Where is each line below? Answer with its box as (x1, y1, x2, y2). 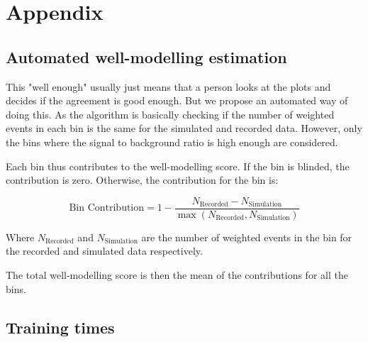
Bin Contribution (69, 203, 145, 214)
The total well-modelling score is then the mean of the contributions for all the (6, 267, 348, 282)
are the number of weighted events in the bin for (141, 229, 352, 244)
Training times (6, 316, 115, 338)
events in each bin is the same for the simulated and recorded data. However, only (6, 121, 362, 136)
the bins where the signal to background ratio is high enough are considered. (6, 134, 338, 149)
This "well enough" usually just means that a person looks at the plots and (6, 79, 331, 94)
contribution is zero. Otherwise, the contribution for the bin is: (6, 172, 279, 187)
